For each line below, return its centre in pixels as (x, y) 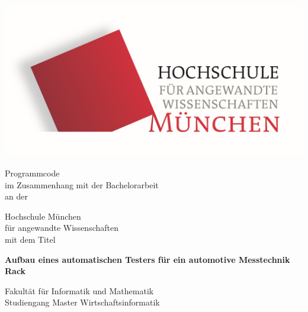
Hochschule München (43, 216)
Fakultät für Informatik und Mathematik (79, 290)
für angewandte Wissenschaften (62, 228)
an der (16, 196)
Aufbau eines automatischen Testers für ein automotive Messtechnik (147, 259)
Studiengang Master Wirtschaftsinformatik (82, 302)
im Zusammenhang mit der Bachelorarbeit (82, 184)
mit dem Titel (30, 239)
